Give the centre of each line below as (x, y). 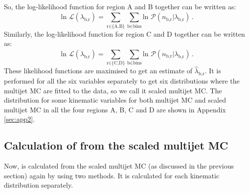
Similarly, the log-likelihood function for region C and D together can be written (124, 33)
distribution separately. (39, 185)
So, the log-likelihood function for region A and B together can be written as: (120, 6)
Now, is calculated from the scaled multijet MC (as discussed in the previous (119, 166)
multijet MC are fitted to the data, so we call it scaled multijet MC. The (113, 90)
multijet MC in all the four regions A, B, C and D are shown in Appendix (115, 109)
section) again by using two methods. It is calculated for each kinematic (112, 175)
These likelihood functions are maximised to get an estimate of (98, 71)
